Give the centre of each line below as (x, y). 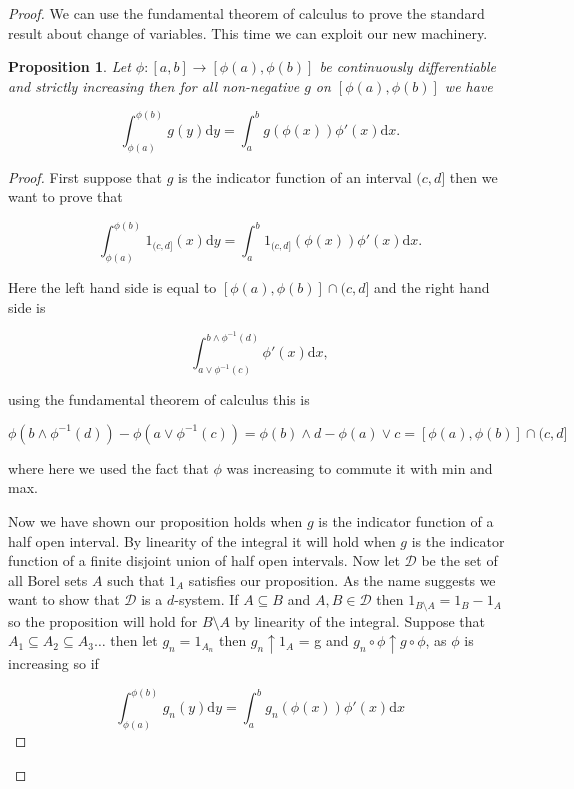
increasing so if (53, 663)
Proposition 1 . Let (69, 66)
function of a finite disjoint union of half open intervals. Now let (204, 560)
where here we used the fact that (108, 467)
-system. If (206, 599)
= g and (323, 640)
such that (136, 579)
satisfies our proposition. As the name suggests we (342, 579)
